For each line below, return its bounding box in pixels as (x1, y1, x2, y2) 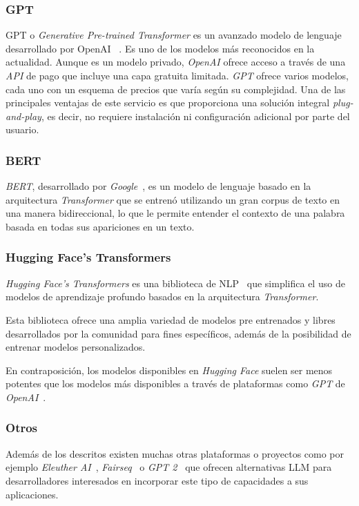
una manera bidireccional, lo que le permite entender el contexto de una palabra (6, 206, 345, 220)
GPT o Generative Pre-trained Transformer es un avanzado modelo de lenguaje (6, 28, 342, 42)
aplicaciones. (6, 487, 59, 501)
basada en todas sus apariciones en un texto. (6, 219, 195, 233)
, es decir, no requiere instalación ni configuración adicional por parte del (41, 108, 350, 123)
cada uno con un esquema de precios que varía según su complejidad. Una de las (6, 81, 346, 96)
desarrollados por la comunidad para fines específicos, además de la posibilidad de (6, 326, 351, 340)
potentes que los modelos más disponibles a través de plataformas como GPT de (6, 376, 345, 391)
